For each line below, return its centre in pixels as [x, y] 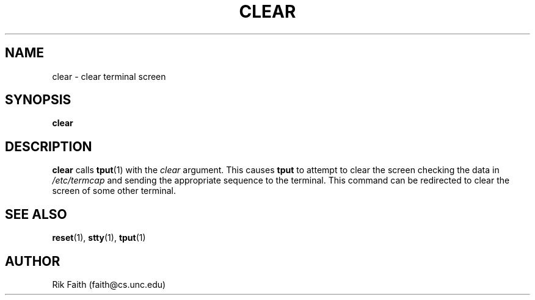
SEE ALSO [36, 214]
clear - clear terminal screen [109, 76]
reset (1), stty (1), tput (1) [99, 238]
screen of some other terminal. [114, 191]
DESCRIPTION [49, 146]
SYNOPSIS [38, 100]
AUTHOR [33, 261]
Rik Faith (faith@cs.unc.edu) [109, 284]
